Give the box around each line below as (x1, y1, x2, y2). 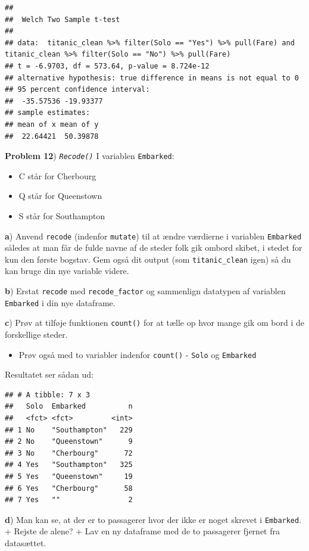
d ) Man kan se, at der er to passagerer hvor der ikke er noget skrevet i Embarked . (5, 513, 302, 525)
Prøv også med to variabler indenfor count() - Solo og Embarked (18, 348, 257, 360)
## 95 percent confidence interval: (5, 85, 150, 94)
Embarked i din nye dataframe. (5, 296, 116, 309)
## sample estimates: (5, 108, 90, 117)
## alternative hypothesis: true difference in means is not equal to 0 (5, 73, 299, 82)
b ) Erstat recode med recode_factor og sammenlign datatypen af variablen (5, 285, 286, 297)
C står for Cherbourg (18, 169, 96, 182)
